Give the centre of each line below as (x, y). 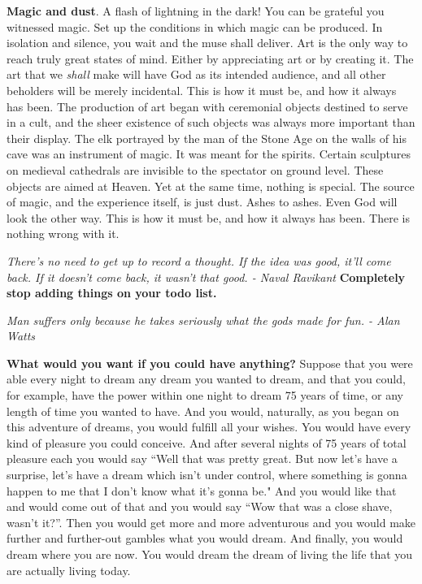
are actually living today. (69, 570)
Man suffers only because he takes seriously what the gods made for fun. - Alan (203, 320)
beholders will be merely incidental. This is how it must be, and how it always (202, 90)
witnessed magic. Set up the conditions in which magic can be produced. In (195, 26)
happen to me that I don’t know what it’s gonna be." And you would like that (202, 490)
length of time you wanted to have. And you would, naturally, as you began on (203, 411)
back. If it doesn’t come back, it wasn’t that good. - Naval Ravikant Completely (206, 277)
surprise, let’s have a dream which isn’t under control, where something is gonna (207, 475)
